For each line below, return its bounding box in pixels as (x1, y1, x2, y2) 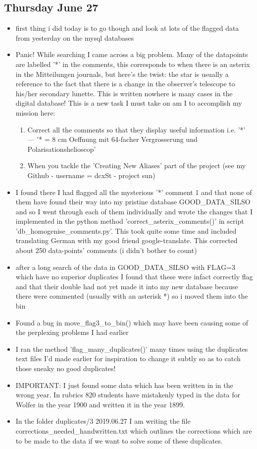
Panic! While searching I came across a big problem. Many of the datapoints (15, 49, 248, 60)
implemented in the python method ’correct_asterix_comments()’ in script (15, 216, 244, 226)
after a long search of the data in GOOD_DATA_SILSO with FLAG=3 (15, 261, 235, 272)
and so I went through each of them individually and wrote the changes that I (15, 206, 253, 216)
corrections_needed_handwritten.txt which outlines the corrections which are (15, 425, 252, 436)
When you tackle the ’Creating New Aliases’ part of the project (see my (27, 160, 246, 171)
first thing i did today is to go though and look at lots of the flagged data (15, 23, 239, 33)
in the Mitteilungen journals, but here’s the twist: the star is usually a (15, 68, 229, 79)
